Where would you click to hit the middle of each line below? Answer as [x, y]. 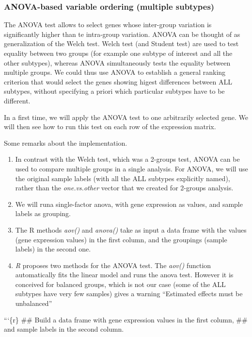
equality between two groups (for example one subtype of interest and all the [118, 53]
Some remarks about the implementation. [66, 143]
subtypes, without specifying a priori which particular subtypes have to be [114, 91]
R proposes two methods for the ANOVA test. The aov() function [113, 265]
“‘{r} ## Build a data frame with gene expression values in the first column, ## [126, 319]
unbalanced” [34, 303]
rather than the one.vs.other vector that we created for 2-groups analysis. [124, 188]
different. [17, 100]
